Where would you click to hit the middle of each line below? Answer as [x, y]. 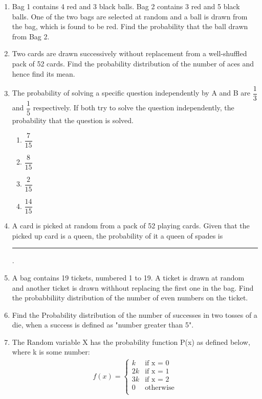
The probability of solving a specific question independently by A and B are [131, 93]
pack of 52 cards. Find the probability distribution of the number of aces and [133, 63]
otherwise [160, 388]
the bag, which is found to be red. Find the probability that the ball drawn [130, 26]
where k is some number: [51, 352]
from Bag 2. [31, 36]
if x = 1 [157, 372]
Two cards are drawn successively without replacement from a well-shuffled [129, 53]
